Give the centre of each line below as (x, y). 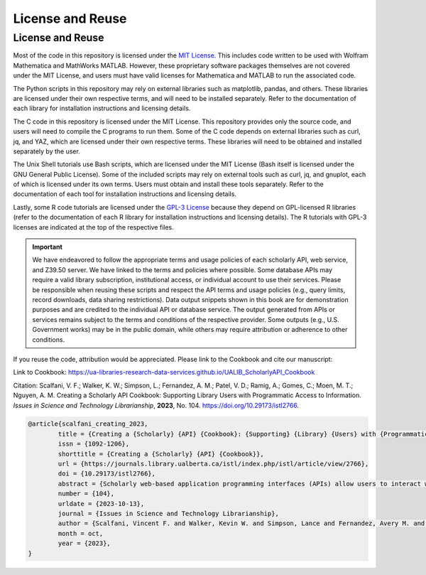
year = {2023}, (84, 543)
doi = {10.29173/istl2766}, (107, 474)
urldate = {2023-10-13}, (101, 504)
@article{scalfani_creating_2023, (88, 424)
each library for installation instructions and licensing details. (102, 108)
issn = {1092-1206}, (94, 444)
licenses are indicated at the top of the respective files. (93, 227)
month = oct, (81, 533)
